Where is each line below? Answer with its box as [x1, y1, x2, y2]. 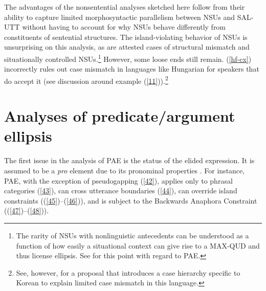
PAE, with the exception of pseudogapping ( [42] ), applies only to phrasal [4, 175, 233, 186]
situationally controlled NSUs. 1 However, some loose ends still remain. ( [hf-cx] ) [4, 52, 252, 64]
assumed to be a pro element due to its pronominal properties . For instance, [4, 165, 245, 175]
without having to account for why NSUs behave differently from [22, 21, 226, 32]
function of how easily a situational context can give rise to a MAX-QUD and [16, 240, 260, 251]
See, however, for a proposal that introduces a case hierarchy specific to [16, 267, 240, 278]
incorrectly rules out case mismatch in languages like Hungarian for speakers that [4, 63, 259, 74]
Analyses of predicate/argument [4, 105, 235, 126]
